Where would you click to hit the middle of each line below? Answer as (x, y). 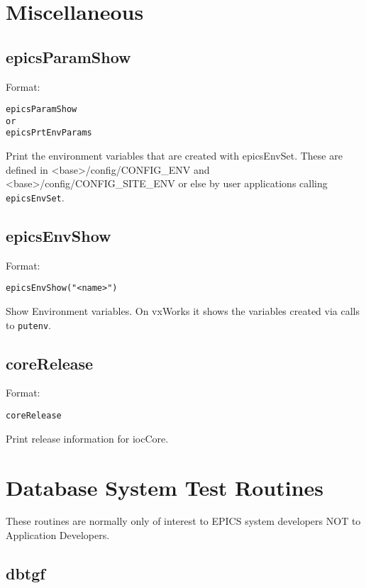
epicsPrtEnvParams (49, 133)
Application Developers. (58, 535)
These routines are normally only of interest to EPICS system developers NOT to (183, 521)
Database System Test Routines (165, 487)
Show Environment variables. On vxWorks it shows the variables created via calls (183, 311)
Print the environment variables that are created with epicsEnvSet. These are (174, 156)
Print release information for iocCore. (87, 438)
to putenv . (28, 324)
